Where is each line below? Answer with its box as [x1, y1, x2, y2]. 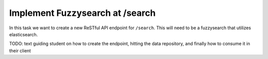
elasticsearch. [9, 31, 38, 37]
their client [9, 48, 31, 54]
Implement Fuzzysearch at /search [9, 7, 156, 18]
